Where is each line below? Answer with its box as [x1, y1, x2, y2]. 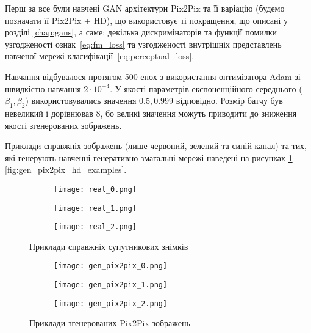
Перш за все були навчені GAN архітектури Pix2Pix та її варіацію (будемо [5, 2, 285, 14]
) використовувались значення [25, 94, 137, 107]
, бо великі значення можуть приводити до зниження [100, 106, 297, 119]
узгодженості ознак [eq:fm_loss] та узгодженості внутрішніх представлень [5, 37, 282, 50]
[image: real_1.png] [54, 203, 137, 213]
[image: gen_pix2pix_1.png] [54, 280, 168, 290]
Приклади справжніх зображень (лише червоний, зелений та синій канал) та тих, [5, 139, 307, 152]
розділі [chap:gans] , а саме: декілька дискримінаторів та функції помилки [5, 26, 277, 38]
